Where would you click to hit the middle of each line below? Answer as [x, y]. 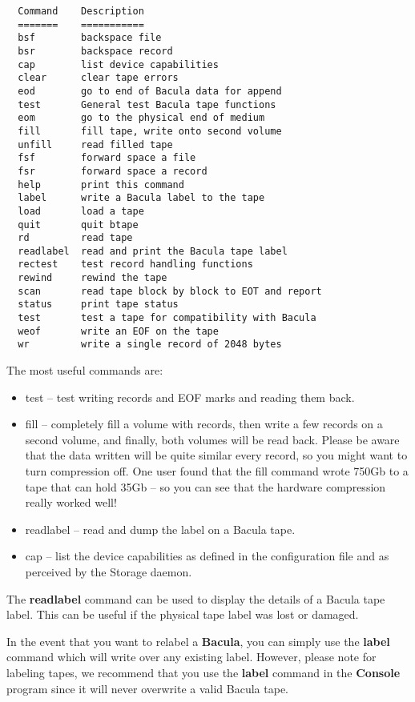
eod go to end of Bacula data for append [150, 91]
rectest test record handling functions [135, 265]
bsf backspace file [90, 38]
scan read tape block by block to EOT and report [170, 291]
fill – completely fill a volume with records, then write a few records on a [204, 424]
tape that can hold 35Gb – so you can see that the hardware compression [205, 486]
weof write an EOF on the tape [118, 331]
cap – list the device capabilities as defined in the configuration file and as [207, 556]
